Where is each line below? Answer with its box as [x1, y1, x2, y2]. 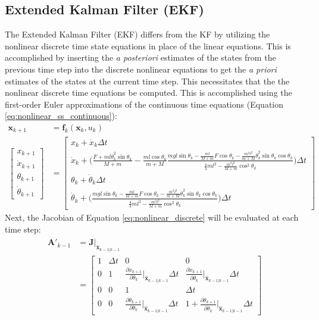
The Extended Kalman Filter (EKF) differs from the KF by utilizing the [5, 28, 270, 40]
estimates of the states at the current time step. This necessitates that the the [5, 74, 290, 87]
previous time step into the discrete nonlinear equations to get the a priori [5, 62, 277, 75]
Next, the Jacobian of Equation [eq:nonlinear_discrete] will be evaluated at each [5, 211, 299, 224]
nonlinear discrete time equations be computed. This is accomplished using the [5, 86, 292, 99]
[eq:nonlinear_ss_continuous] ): [5, 109, 117, 122]
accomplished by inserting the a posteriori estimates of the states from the [5, 51, 276, 64]
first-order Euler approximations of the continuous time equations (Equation [5, 98, 284, 110]
